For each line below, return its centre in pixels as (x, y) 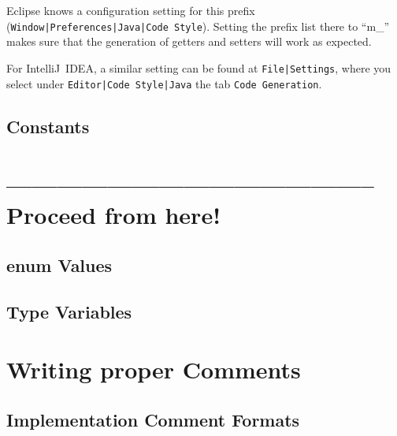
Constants (48, 126)
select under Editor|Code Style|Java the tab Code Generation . (164, 83)
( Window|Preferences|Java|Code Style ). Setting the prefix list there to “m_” (198, 26)
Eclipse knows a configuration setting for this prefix (131, 10)
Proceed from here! (113, 215)
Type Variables (69, 311)
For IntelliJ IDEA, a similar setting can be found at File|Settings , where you (199, 67)
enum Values (59, 265)
